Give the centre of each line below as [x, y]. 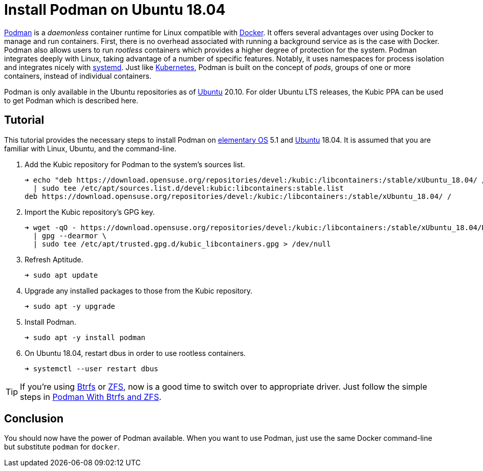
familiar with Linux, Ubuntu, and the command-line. [90, 148]
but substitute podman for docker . [62, 447]
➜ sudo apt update [61, 275]
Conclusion [34, 419]
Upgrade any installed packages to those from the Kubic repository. [139, 290]
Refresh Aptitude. [54, 259]
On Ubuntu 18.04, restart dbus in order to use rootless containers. [135, 353]
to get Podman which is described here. [71, 100]
